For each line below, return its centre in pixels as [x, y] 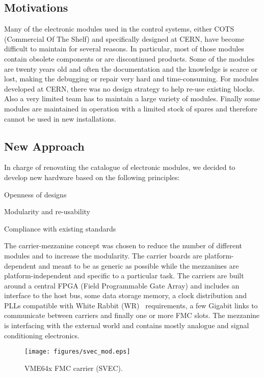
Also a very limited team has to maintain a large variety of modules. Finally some [132, 98]
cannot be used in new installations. [60, 118]
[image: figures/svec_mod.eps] [77, 352]
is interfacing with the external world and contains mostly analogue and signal [127, 325]
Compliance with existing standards [60, 228]
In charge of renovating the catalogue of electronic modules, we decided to [120, 167]
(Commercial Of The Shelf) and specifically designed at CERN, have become [124, 38]
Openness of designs [35, 194]
